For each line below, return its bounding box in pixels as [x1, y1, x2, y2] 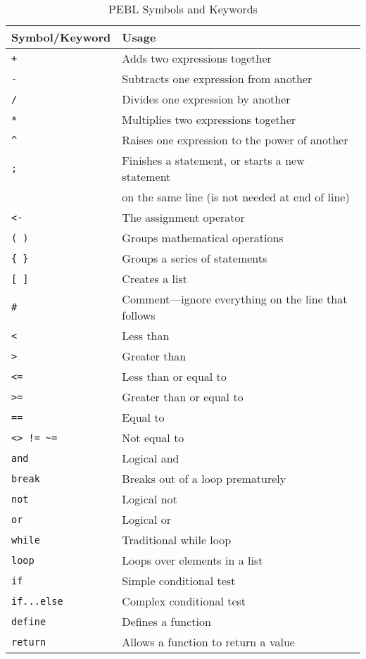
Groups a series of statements [122, 250, 267, 266]
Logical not [122, 491, 177, 507]
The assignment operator [122, 209, 245, 225]
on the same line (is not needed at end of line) [122, 189, 350, 205]
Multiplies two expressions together [122, 111, 296, 127]
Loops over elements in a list [122, 552, 263, 568]
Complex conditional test [122, 593, 246, 609]
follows [122, 307, 156, 323]
